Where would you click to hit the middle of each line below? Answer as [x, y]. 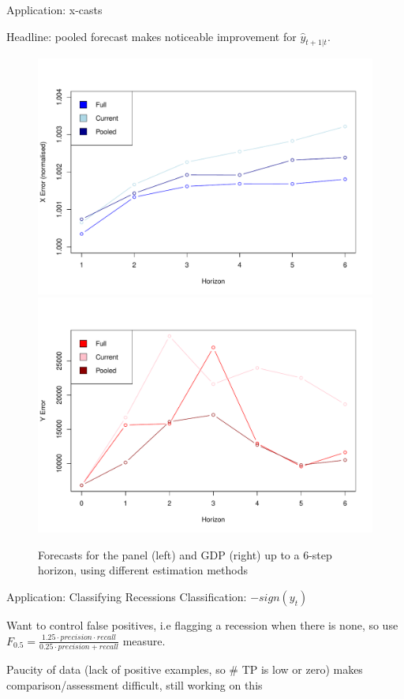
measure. [144, 640]
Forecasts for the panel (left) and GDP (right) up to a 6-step [185, 554]
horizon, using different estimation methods [143, 570]
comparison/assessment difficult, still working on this [135, 684]
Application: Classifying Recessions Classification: [127, 597]
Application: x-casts [54, 9]
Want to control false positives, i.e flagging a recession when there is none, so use [202, 625]
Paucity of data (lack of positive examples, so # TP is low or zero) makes [185, 669]
